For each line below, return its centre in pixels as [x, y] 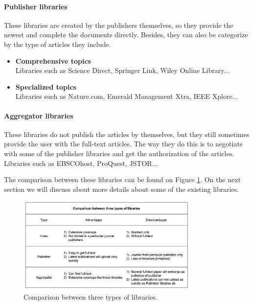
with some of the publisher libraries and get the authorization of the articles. [119, 153]
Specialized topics [46, 86]
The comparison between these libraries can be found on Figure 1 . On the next [122, 179]
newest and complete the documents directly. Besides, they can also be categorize [126, 35]
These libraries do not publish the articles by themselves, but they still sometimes [127, 134]
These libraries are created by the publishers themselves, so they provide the [119, 25]
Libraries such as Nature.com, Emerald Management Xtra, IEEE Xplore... [127, 96]
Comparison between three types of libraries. [91, 296]
